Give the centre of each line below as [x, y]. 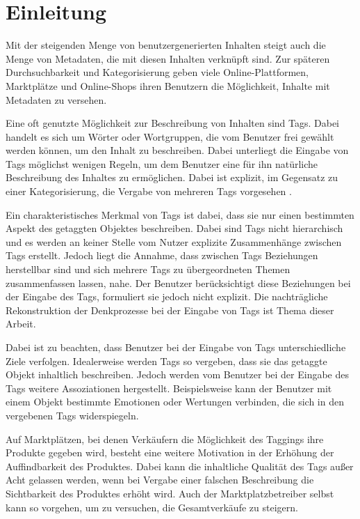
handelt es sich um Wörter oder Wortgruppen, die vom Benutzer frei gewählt [170, 136]
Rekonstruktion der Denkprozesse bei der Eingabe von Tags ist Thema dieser [170, 310]
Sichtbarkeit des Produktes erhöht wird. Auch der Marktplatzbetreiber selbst [170, 493]
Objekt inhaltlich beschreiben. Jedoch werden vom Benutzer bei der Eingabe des [178, 374]
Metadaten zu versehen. [56, 99]
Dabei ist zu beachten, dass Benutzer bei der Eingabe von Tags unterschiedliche [176, 347]
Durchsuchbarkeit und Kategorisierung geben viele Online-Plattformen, [157, 72]
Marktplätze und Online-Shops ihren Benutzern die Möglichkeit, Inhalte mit [168, 85]
